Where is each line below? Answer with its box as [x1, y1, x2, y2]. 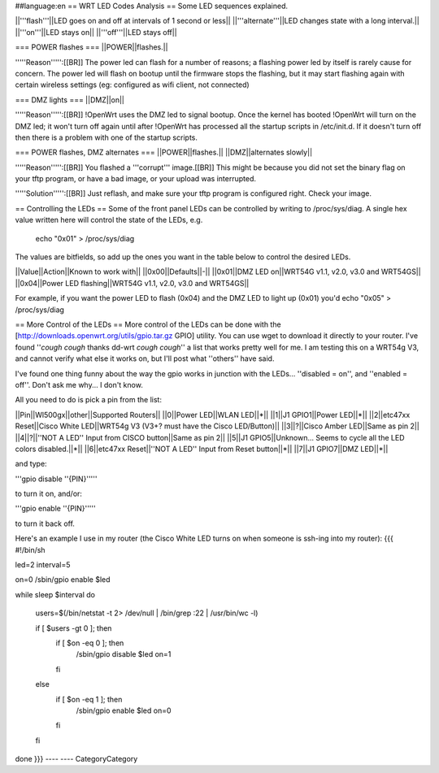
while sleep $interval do [15, 589, 95, 599]
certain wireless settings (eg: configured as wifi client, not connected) [15, 80, 250, 89]
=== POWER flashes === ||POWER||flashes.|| [15, 42, 168, 52]
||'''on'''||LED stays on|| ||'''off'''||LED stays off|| [15, 27, 178, 37]
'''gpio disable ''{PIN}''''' [15, 474, 98, 484]
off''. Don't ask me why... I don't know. [15, 380, 144, 389]
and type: [15, 459, 48, 469]
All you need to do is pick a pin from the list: [15, 395, 163, 405]
